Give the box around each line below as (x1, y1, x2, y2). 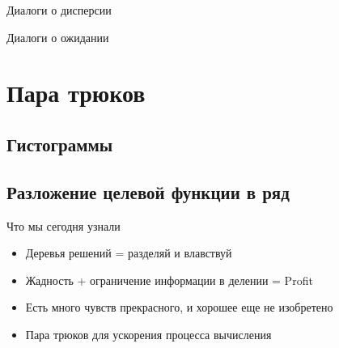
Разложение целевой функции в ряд (6, 179, 290, 204)
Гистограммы (6, 131, 113, 156)
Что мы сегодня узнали (6, 217, 121, 234)
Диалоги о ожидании (6, 28, 109, 45)
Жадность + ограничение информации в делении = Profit (25, 271, 313, 288)
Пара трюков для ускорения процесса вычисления (25, 325, 272, 342)
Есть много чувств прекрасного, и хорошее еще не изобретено (25, 299, 333, 316)
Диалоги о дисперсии (6, 2, 112, 18)
